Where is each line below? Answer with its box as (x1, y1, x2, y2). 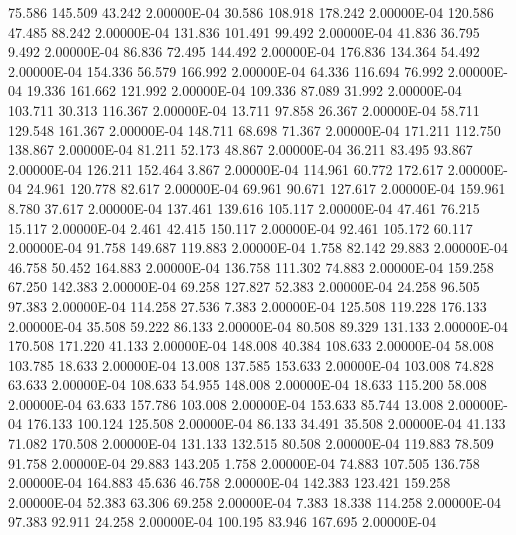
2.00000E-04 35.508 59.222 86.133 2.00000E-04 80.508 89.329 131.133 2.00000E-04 (8, 315, 508, 336)
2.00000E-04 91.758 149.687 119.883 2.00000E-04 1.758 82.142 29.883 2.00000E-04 (8, 237, 508, 258)
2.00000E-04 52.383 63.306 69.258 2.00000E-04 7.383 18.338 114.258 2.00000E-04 (8, 491, 501, 512)
